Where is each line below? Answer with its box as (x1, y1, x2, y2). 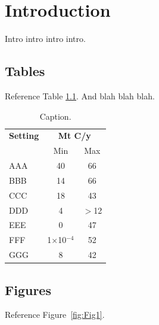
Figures (5, 280, 51, 299)
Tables (5, 62, 45, 80)
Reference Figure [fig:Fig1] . (5, 308, 105, 321)
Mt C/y (58, 129, 91, 142)
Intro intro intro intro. (5, 32, 86, 45)
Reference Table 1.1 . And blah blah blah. (5, 89, 155, 102)
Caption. (39, 110, 71, 122)
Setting (9, 129, 39, 142)
